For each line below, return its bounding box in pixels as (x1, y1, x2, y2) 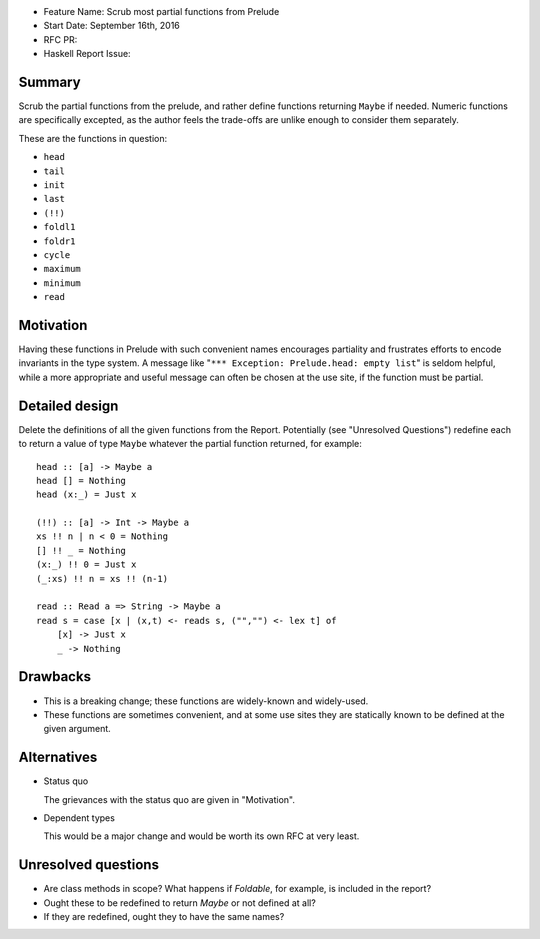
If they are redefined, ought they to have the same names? (43, 911, 285, 923)
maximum (43, 263, 82, 275)
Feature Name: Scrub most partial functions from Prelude (43, 6, 280, 17)
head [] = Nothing (36, 475, 127, 486)
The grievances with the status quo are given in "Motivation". (43, 793, 295, 805)
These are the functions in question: (18, 132, 168, 144)
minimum (43, 277, 82, 289)
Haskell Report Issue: (43, 48, 131, 60)
